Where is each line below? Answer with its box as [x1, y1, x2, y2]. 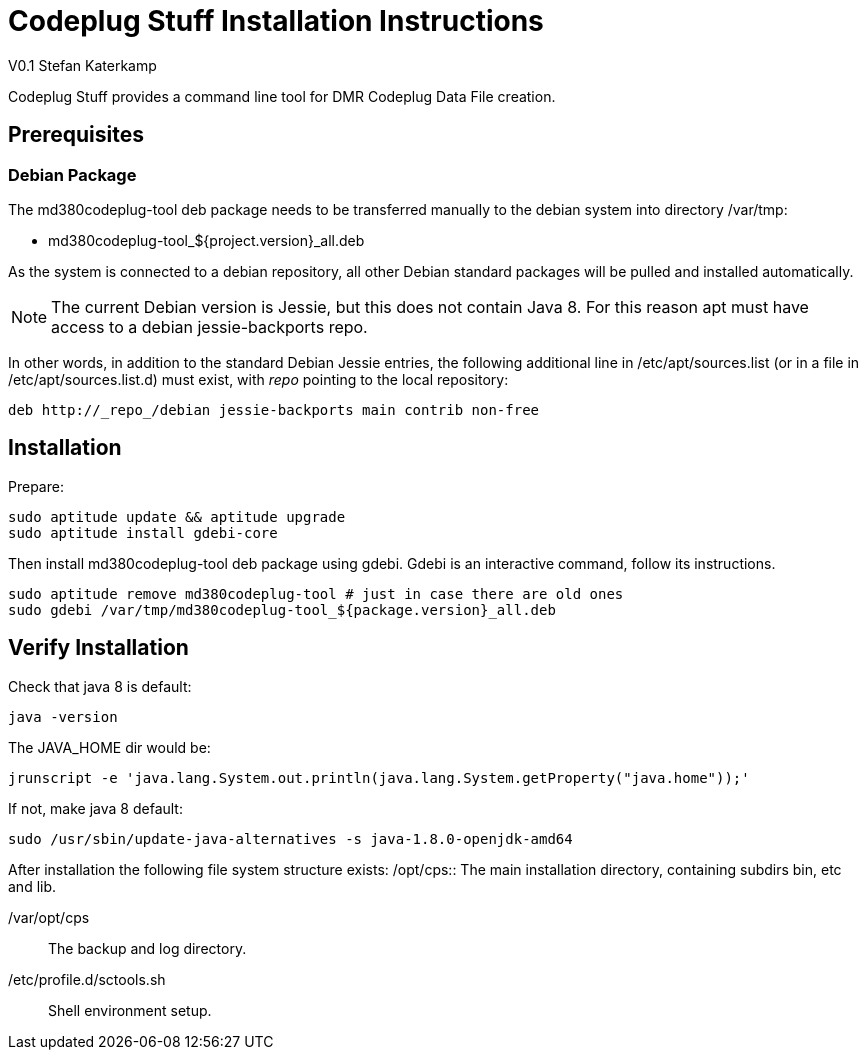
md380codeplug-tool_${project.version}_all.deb [48, 231, 365, 249]
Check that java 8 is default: [8, 677, 192, 695]
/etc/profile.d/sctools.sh [8, 970, 166, 988]
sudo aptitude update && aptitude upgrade [8, 508, 346, 525]
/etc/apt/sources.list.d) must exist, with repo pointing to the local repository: [8, 370, 509, 388]
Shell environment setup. [48, 1001, 212, 1019]
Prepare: [8, 477, 64, 495]
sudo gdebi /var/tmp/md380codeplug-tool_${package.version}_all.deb [8, 601, 556, 618]
